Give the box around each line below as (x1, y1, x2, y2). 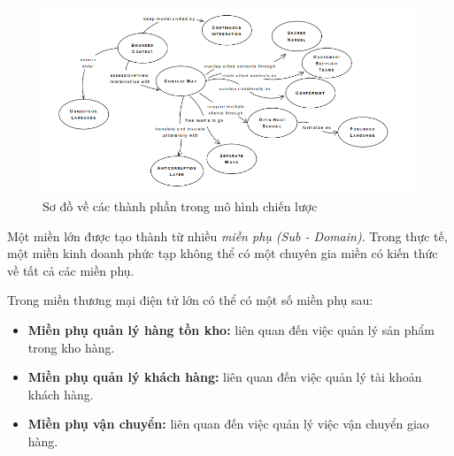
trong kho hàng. (27, 338, 115, 356)
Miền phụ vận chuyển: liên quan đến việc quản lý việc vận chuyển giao (27, 414, 429, 433)
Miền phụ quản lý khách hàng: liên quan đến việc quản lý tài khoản (27, 368, 422, 386)
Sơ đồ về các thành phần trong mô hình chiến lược (42, 197, 318, 216)
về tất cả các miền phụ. (7, 261, 135, 279)
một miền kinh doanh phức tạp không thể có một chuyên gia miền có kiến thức (7, 244, 438, 262)
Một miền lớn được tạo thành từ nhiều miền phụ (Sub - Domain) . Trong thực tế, (7, 226, 448, 245)
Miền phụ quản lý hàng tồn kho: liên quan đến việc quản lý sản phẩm (27, 321, 435, 339)
